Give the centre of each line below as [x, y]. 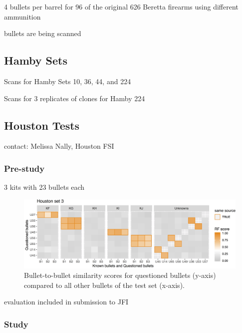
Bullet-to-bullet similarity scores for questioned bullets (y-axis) [120, 275]
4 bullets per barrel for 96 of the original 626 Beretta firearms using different [121, 7]
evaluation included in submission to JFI [66, 302]
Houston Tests [42, 125]
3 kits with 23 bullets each [44, 187]
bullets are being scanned [43, 33]
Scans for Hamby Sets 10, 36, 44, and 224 [68, 81]
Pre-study [24, 168]
